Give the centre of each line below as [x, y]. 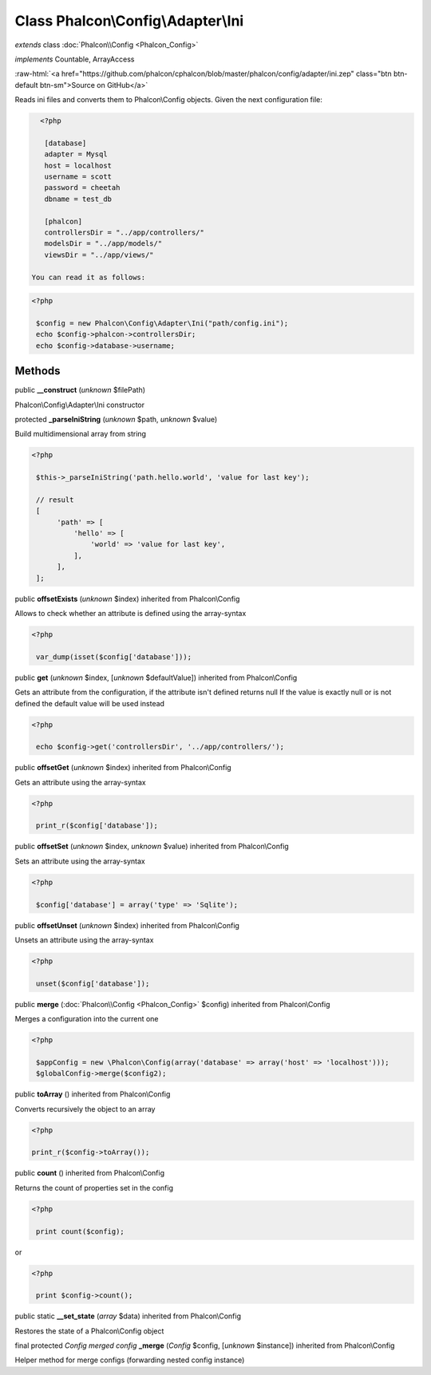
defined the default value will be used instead [90, 703]
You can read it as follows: [89, 277]
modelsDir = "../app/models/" [103, 244]
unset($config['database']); [93, 983]
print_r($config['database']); [97, 826]
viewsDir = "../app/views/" [99, 255]
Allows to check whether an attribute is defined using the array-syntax [130, 614]
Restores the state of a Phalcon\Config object [89, 1331]
